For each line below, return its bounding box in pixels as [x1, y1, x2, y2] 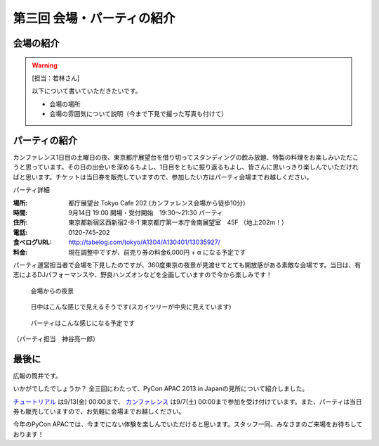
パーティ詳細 [13, 186, 51, 194]
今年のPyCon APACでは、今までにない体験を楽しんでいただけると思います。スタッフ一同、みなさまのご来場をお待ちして [13, 420, 363, 428]
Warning [32, 60, 58, 70]
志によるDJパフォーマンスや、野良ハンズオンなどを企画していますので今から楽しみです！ [13, 271, 273, 279]
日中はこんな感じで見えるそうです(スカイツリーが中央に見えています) [30, 302, 232, 311]
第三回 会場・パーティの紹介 [13, 11, 175, 26]
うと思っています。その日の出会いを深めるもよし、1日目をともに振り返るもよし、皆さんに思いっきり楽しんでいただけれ [13, 163, 359, 172]
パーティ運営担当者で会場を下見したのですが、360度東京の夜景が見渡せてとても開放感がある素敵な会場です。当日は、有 [13, 260, 361, 269]
